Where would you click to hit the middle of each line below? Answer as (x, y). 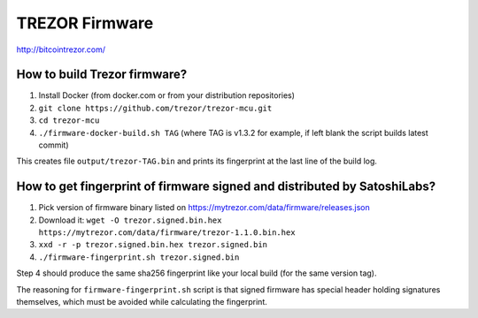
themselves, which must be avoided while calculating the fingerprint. (142, 302)
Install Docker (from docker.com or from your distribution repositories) (167, 95)
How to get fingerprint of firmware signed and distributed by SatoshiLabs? (226, 187)
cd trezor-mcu (69, 121)
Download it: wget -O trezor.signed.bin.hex (130, 220)
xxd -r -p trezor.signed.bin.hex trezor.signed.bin (153, 245)
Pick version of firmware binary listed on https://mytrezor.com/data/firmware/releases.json (204, 208)
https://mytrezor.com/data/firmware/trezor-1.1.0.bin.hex (167, 233)
